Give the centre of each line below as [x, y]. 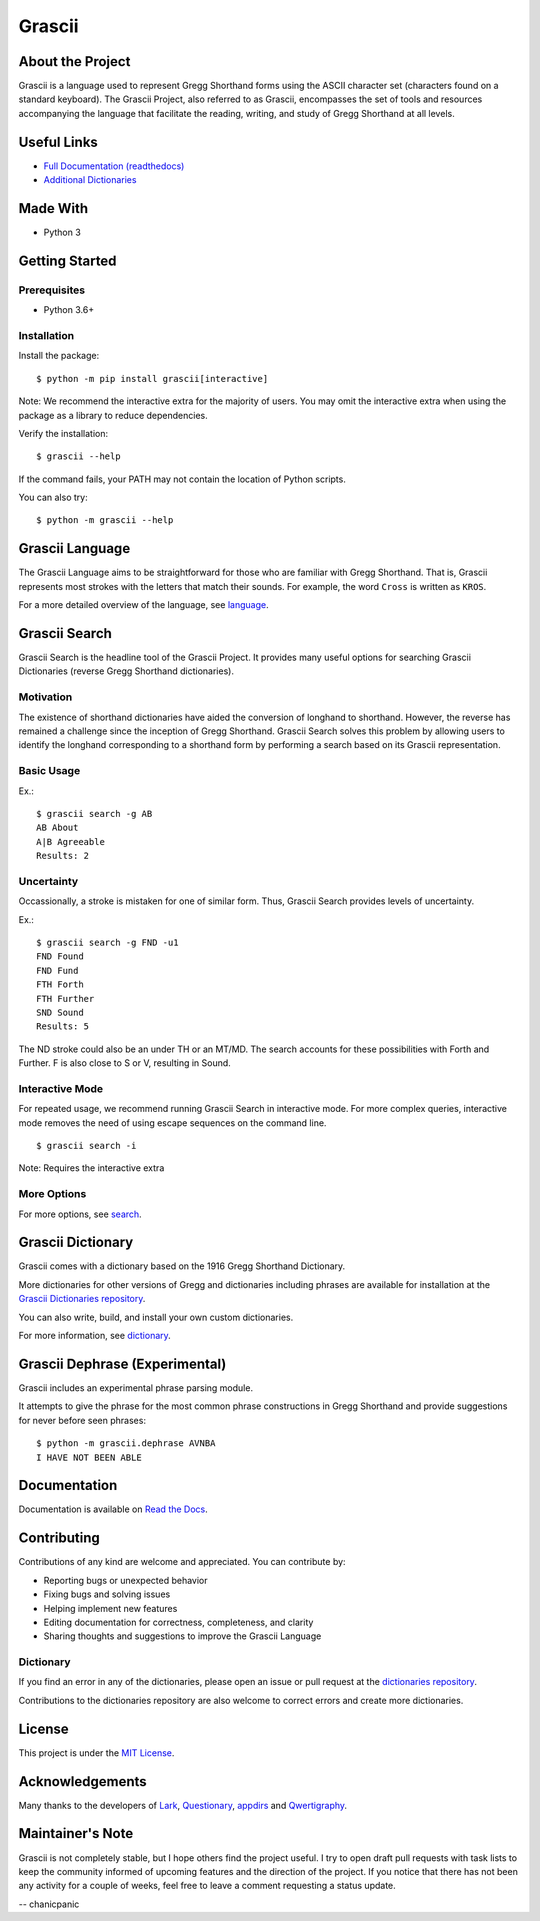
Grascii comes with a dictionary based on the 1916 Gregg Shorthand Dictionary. [182, 1266]
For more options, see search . [80, 1214]
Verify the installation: [63, 433]
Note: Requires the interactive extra [91, 1168]
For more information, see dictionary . [95, 1336]
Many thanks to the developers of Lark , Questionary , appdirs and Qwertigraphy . [183, 1805]
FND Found [60, 956]
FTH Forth [60, 984]
